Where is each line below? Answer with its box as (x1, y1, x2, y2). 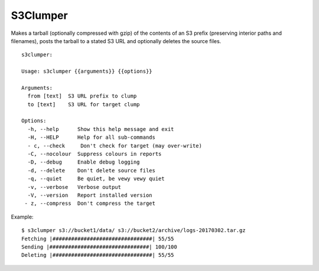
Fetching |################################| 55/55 (21, 235, 174, 242)
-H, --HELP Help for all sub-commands (27, 134, 156, 141)
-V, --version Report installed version (27, 192, 153, 198)
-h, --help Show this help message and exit (27, 126, 174, 132)
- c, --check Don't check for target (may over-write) (27, 142, 202, 149)
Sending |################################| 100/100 (21, 243, 177, 250)
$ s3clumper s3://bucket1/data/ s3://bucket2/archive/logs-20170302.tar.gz (21, 227, 246, 234)
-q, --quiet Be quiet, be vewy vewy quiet (27, 175, 165, 182)
